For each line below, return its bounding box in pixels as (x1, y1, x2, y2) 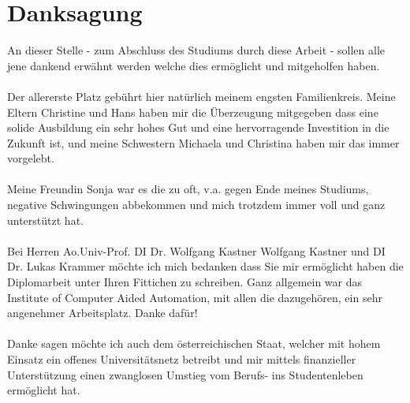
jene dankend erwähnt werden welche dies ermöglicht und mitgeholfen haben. (7, 57, 380, 73)
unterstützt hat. (7, 211, 84, 228)
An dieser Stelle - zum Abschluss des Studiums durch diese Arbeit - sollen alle (7, 42, 386, 58)
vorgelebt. (7, 150, 54, 166)
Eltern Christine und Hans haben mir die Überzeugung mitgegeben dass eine (7, 103, 378, 120)
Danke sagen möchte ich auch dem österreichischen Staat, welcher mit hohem (7, 335, 381, 352)
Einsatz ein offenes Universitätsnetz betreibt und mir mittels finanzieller (7, 351, 356, 367)
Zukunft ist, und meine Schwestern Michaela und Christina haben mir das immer (7, 134, 400, 151)
